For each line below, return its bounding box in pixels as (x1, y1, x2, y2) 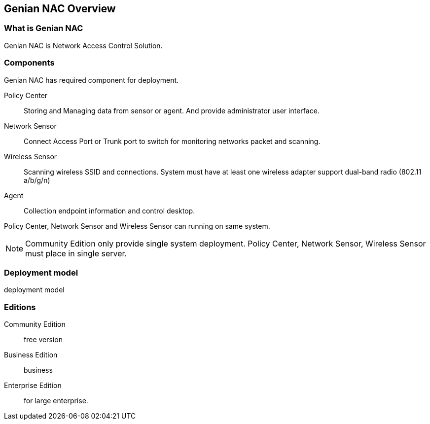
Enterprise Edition (4, 381, 62, 390)
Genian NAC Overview (4, 2, 116, 15)
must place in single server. (25, 248, 127, 258)
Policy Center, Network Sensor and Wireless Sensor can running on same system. (4, 221, 270, 230)
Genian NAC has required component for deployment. (4, 75, 179, 84)
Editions (4, 302, 36, 312)
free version (24, 335, 63, 344)
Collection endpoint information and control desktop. (24, 206, 195, 215)
